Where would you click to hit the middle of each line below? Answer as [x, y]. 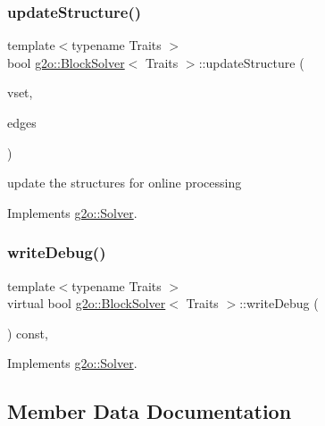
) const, [28, 333]
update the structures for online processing [125, 183]
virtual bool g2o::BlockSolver [87, 303]
